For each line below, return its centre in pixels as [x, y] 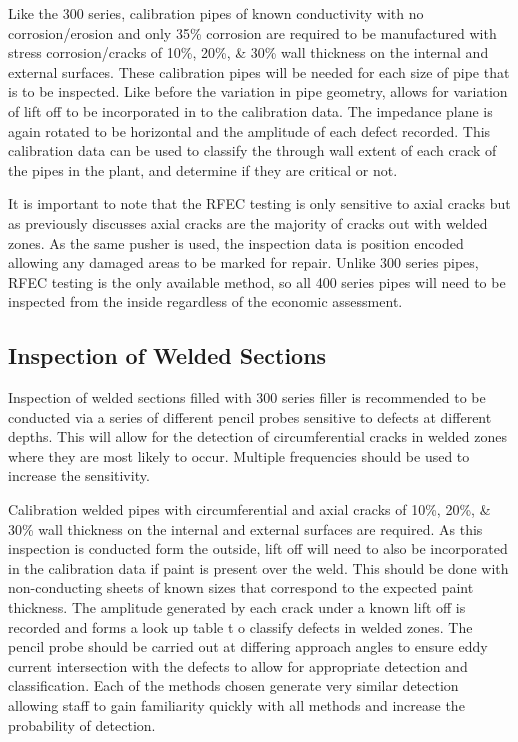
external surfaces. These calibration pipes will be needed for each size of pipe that [259, 71]
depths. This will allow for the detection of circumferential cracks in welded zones [257, 436]
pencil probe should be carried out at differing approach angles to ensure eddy [248, 646]
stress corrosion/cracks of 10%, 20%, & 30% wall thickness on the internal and [248, 52]
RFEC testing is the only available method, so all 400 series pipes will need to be [257, 281]
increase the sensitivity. [79, 475]
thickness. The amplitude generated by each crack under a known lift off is [237, 607]
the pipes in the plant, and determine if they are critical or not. [203, 169]
